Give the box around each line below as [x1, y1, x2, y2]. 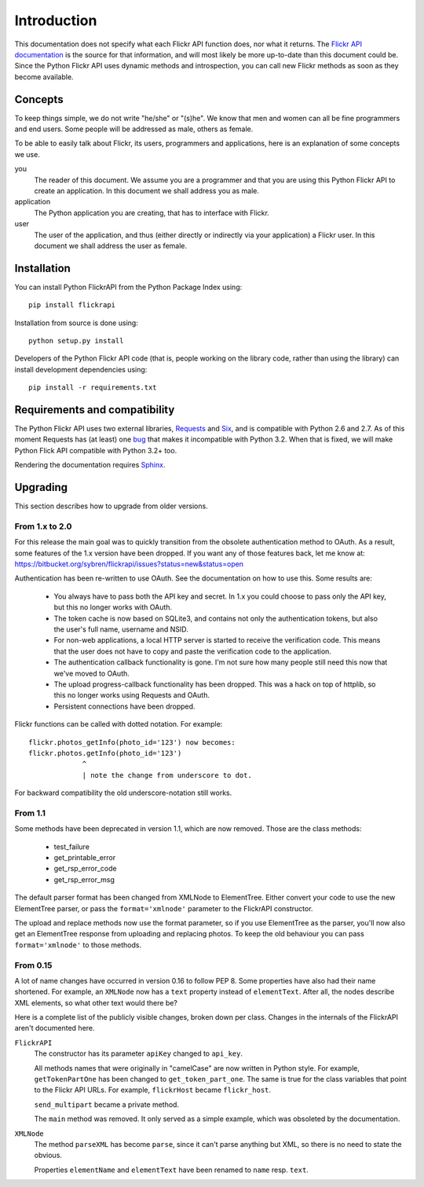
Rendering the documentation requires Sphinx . [14, 460, 166, 470]
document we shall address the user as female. [34, 240, 188, 251]
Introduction [14, 12, 97, 29]
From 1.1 [14, 808, 46, 819]
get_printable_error [53, 853, 116, 863]
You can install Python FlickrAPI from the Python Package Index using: [14, 282, 243, 291]
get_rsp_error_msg [53, 874, 115, 884]
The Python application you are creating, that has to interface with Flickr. [34, 208, 270, 218]
